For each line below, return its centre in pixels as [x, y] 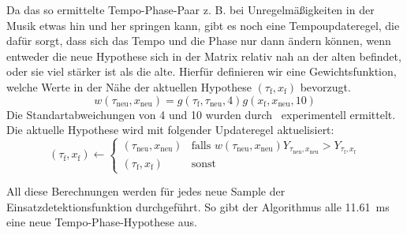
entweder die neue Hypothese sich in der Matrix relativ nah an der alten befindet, [204, 56]
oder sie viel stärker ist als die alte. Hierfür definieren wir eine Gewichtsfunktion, [202, 71]
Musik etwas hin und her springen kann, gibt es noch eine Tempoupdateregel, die [203, 25]
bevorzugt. [325, 86]
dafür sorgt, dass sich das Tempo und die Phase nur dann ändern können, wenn [199, 41]
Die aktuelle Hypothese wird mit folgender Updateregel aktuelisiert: [170, 130]
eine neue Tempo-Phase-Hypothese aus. [102, 222]
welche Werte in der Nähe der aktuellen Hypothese [129, 86]
